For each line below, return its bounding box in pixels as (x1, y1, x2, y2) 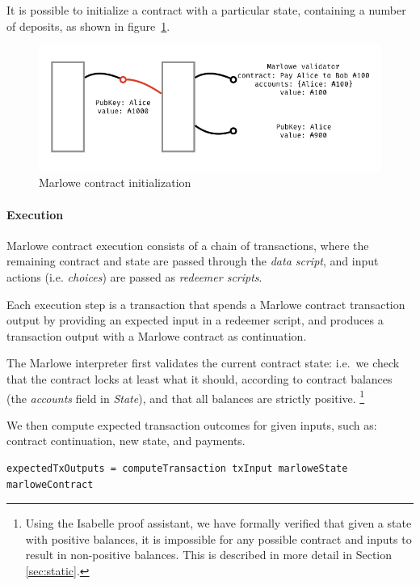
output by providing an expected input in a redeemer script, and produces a (6, 312, 384, 329)
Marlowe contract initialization (39, 174, 191, 191)
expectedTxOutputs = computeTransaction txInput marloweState (6, 462, 348, 474)
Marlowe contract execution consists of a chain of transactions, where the (6, 236, 369, 253)
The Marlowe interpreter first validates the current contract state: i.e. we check (6, 354, 400, 371)
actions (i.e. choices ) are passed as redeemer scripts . (6, 268, 262, 285)
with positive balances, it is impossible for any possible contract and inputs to (25, 530, 412, 547)
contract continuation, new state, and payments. (6, 432, 246, 449)
